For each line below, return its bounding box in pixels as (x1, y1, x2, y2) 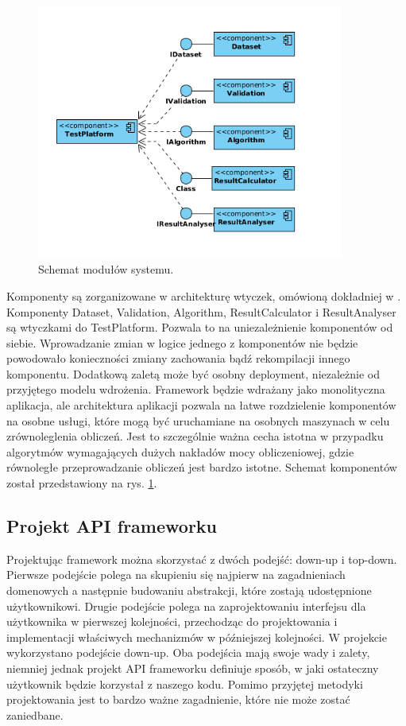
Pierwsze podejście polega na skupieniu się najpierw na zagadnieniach (6, 566, 346, 583)
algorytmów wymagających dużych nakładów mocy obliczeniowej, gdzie (6, 443, 354, 460)
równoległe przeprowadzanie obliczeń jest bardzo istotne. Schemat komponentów (6, 459, 397, 476)
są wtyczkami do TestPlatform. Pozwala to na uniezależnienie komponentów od (6, 319, 393, 336)
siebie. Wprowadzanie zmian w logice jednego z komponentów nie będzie (6, 334, 358, 351)
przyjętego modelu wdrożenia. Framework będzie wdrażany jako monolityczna (6, 381, 385, 398)
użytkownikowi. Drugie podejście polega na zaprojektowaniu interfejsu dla (6, 597, 366, 614)
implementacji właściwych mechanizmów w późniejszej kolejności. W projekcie (6, 628, 387, 645)
